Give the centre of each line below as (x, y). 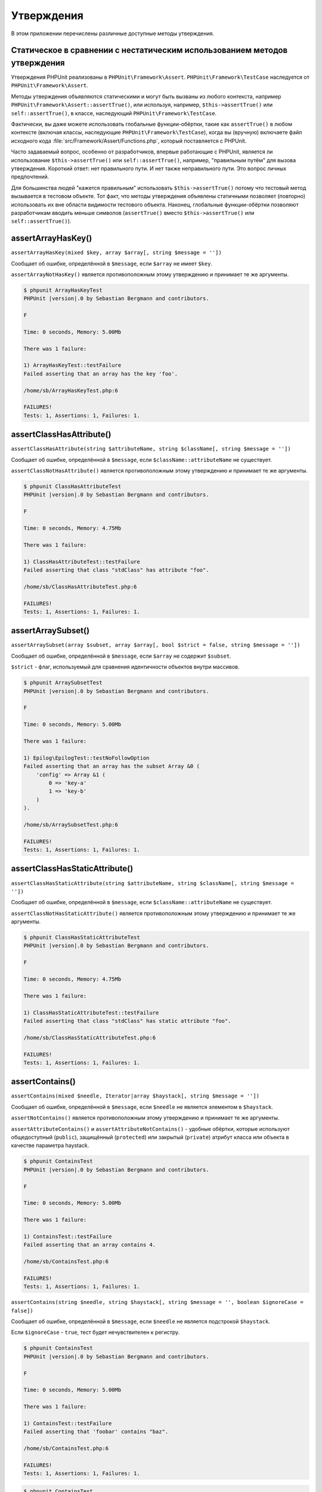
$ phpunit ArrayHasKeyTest (63, 290)
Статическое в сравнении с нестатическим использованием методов (149, 50)
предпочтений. (30, 177)
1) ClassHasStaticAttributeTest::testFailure (91, 1012)
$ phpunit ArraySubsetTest (63, 683)
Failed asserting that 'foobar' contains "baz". (96, 1432)
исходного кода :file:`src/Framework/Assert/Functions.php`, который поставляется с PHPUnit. (129, 141)
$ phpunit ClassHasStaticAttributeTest (82, 938)
